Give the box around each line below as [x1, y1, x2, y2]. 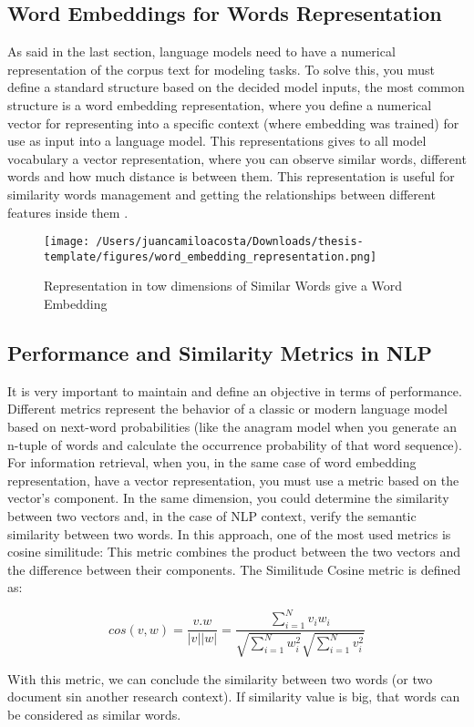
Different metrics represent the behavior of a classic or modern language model [7, 399, 448, 418]
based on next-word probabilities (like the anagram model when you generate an [7, 417, 458, 436]
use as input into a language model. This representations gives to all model [7, 131, 427, 150]
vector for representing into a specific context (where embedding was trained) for [7, 113, 459, 132]
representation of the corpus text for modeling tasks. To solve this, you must [7, 59, 435, 78]
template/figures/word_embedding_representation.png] [44, 250, 377, 263]
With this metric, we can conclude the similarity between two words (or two [7, 669, 433, 688]
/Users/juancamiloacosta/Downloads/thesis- [96, 235, 364, 249]
